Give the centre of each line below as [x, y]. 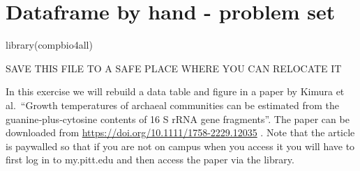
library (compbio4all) [49, 45]
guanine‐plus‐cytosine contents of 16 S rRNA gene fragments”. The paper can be [178, 119]
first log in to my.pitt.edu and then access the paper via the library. [150, 160]
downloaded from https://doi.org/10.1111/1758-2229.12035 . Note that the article [180, 132]
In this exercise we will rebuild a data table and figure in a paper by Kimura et [175, 91]
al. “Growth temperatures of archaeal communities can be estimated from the [173, 105]
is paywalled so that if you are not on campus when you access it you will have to [180, 146]
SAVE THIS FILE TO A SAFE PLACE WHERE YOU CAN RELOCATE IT [174, 68]
